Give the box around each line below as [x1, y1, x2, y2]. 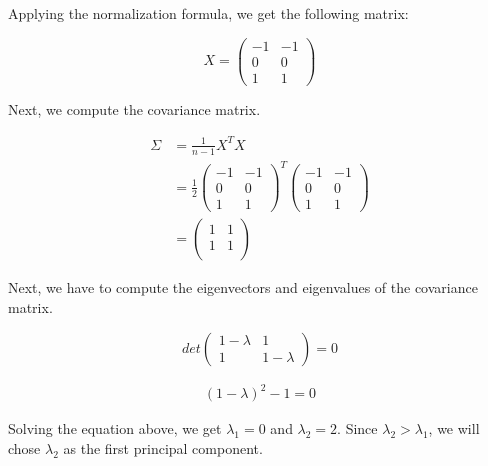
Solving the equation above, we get [8, 418, 222, 439]
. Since [337, 418, 378, 439]
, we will [428, 418, 480, 439]
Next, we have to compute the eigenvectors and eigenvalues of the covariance [8, 277, 478, 298]
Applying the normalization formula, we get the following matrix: [8, 3, 409, 23]
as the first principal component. [63, 437, 263, 458]
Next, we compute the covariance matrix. [8, 98, 261, 119]
